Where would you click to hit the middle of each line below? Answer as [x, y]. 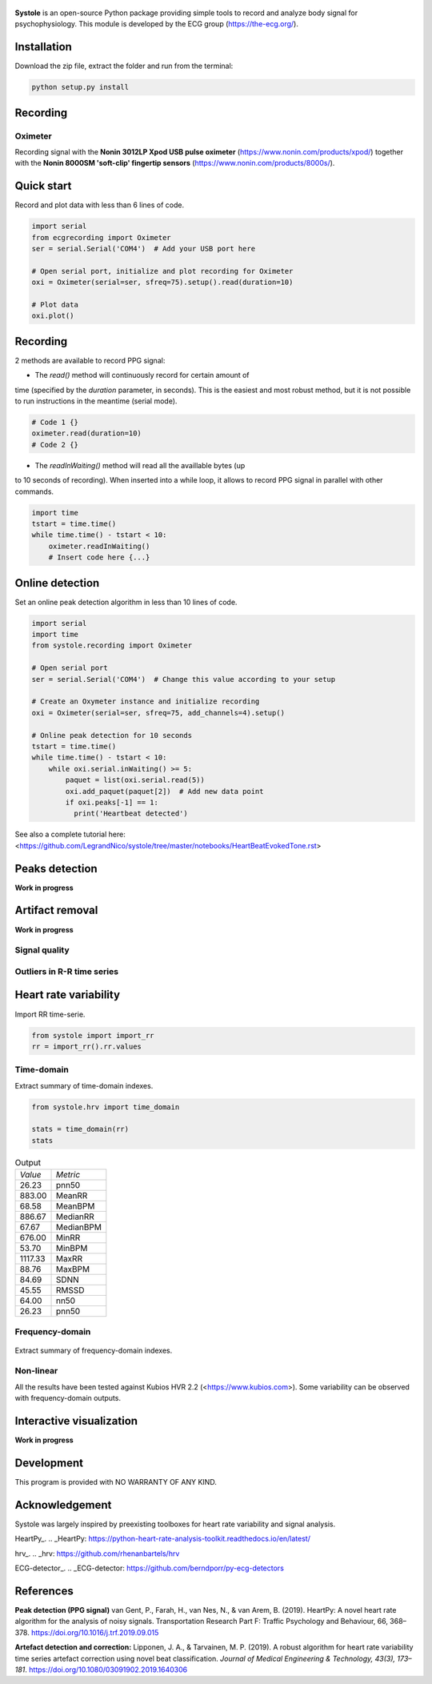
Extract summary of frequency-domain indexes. [94, 1350]
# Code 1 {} [55, 423]
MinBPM [72, 1249]
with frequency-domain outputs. [68, 1398]
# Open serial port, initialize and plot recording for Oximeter [162, 271]
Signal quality [42, 950]
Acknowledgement [63, 1505]
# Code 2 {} [55, 445]
